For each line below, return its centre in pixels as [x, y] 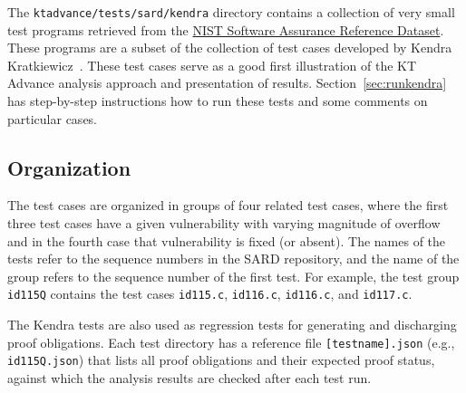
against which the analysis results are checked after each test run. [189, 377]
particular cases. [53, 118]
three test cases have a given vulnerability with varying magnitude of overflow [224, 223]
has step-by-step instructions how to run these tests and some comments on [218, 101]
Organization [69, 167]
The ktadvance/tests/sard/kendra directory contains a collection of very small [231, 12]
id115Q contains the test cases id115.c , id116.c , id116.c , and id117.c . [210, 294]
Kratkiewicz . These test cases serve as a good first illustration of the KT [212, 65]
